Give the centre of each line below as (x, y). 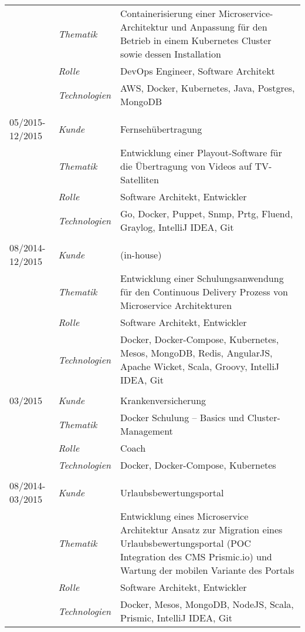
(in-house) (141, 254)
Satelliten (140, 179)
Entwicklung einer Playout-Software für (201, 152)
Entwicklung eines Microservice (184, 516)
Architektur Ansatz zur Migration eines (201, 530)
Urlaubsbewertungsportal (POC (186, 543)
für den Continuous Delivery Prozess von (204, 292)
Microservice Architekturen (176, 305)
